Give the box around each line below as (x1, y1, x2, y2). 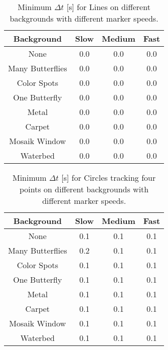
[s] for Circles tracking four (61, 172, 156, 183)
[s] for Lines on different (66, 1, 150, 13)
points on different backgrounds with (20, 183, 149, 195)
